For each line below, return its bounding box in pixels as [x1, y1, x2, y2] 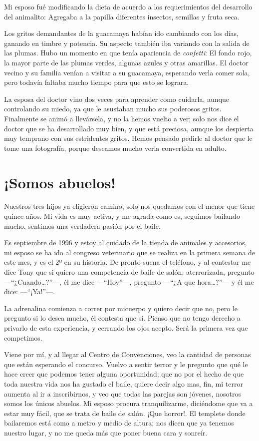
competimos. [4, 332, 42, 343]
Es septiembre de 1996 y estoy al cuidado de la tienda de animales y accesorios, [4, 237, 247, 248]
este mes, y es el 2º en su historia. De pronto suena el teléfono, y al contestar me [4, 257, 251, 267]
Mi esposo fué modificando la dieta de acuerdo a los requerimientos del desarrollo [4, 1, 253, 11]
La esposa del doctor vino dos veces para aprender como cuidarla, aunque [4, 93, 230, 104]
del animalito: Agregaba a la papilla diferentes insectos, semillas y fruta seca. [4, 11, 240, 21]
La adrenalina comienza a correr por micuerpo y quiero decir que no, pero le [4, 303, 238, 313]
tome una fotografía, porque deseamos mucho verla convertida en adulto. [4, 142, 227, 153]
